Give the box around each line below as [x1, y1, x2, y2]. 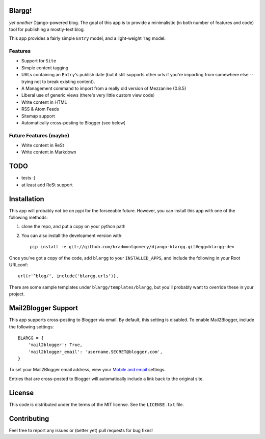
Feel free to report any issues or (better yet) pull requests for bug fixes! [9, 427, 153, 433]
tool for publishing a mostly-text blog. [9, 26, 85, 32]
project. [9, 291, 25, 297]
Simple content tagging [21, 64, 69, 71]
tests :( [21, 175, 35, 181]
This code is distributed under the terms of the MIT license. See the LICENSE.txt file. [9, 401, 184, 408]
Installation [9, 195, 44, 203]
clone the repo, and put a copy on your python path [21, 224, 126, 230]
